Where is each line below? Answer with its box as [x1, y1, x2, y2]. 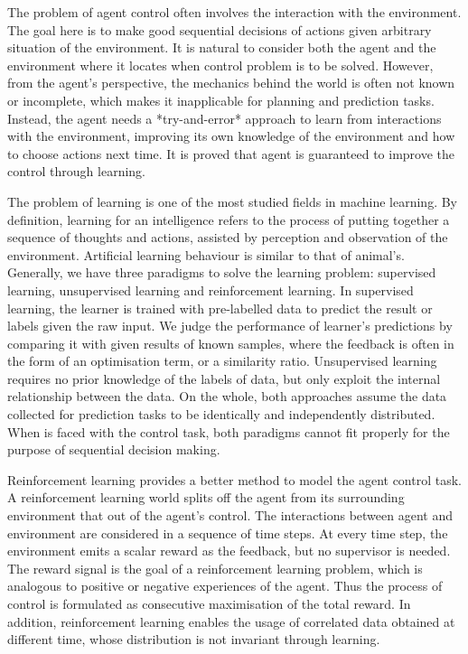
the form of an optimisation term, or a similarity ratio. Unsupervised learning [7, 351, 437, 370]
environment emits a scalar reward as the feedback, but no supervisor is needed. [7, 541, 451, 560]
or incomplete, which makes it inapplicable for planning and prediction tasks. [7, 90, 435, 109]
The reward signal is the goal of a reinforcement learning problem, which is [7, 558, 423, 577]
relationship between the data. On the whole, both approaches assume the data [7, 387, 447, 406]
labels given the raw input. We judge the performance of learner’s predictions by [7, 316, 453, 335]
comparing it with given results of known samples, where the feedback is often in [7, 333, 454, 352]
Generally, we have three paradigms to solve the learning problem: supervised [7, 263, 436, 282]
